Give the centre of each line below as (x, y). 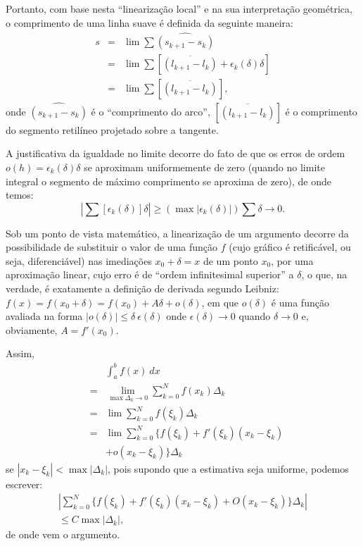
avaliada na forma (44, 316)
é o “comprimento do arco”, (151, 111)
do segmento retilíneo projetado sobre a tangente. (112, 129)
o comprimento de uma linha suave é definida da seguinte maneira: (149, 22)
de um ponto (230, 260)
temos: (20, 195)
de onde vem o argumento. (63, 534)
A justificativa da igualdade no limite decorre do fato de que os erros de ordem (176, 153)
